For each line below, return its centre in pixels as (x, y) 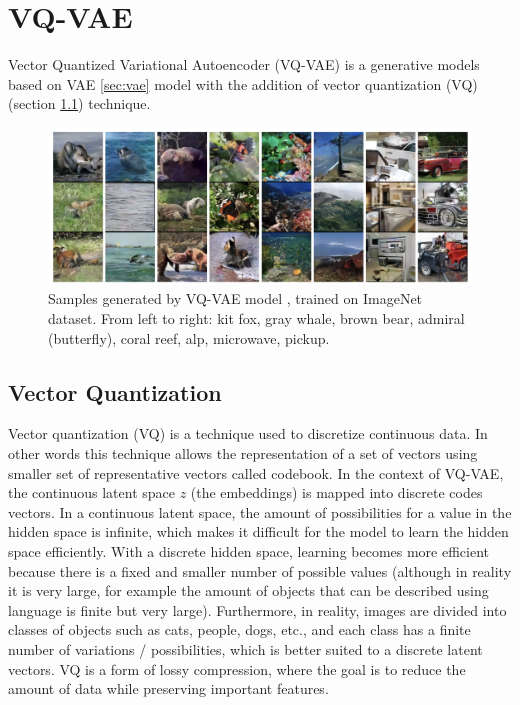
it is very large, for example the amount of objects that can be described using (248, 590)
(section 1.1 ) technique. (79, 103)
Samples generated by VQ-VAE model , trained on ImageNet (235, 298)
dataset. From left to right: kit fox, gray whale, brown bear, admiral (256, 318)
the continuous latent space (91, 492)
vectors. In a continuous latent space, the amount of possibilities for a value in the (260, 511)
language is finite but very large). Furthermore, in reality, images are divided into (257, 609)
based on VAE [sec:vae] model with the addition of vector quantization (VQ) (243, 83)
